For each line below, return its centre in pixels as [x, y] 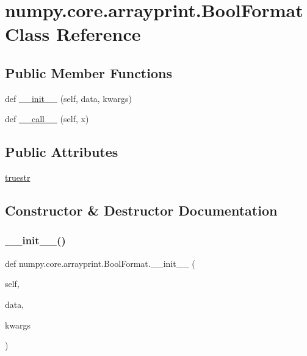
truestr [18, 177]
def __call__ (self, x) [47, 119]
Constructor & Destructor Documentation [141, 210]
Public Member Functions [88, 72]
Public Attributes [62, 152]
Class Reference [73, 34]
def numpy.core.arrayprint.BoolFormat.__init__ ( [100, 263]
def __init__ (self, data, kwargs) [68, 98]
